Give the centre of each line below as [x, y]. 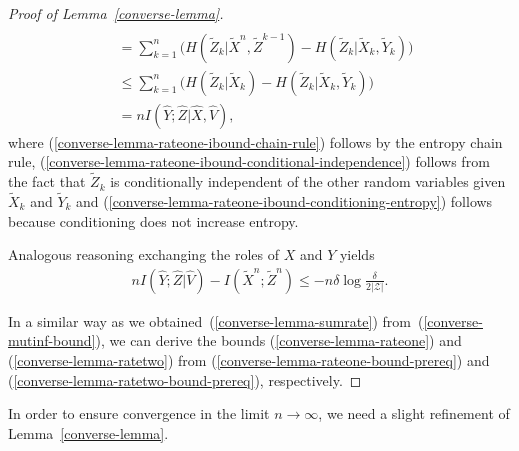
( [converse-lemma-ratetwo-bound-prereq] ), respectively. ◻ [185, 379]
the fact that [47, 181]
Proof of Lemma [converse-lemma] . [116, 13]
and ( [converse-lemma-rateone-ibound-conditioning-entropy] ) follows [284, 200]
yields [357, 254]
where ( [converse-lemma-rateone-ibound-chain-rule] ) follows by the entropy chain [255, 141]
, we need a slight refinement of [414, 413]
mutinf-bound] [52, 340]
